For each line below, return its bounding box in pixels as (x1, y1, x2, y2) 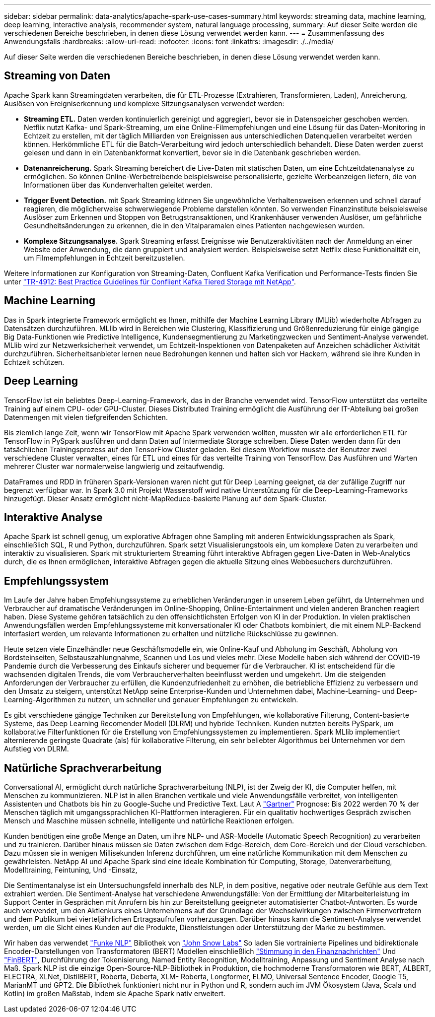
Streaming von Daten (4, 69, 111, 82)
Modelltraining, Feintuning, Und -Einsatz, (4, 866, 138, 875)
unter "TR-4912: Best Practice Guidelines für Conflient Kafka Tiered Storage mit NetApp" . (4, 277, 296, 286)
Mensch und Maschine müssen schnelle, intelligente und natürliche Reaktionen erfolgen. (4, 816, 294, 825)
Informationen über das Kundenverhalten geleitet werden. (24, 180, 213, 189)
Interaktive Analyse (4, 511, 103, 524)
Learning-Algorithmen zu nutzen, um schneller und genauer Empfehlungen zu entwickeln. (4, 695, 298, 704)
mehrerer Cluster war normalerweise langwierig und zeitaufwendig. (4, 462, 225, 471)
